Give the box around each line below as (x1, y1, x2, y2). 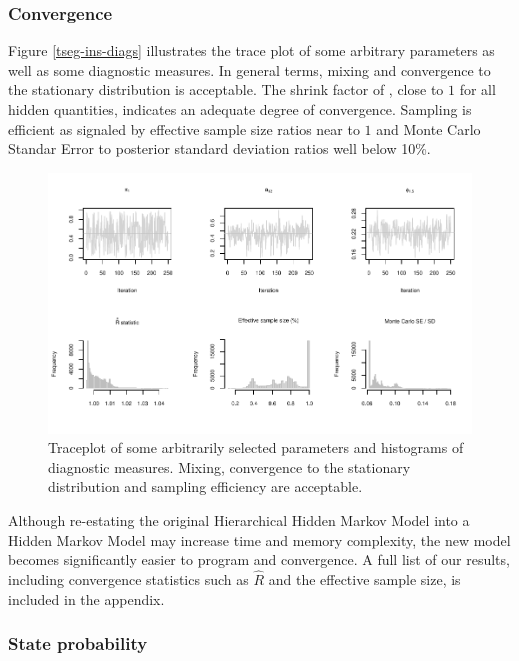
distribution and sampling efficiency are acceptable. (48, 476, 363, 497)
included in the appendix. (8, 588, 165, 609)
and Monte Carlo (376, 118, 481, 139)
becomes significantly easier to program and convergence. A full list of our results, (8, 549, 510, 570)
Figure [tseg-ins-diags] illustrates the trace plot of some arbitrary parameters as (8, 40, 495, 61)
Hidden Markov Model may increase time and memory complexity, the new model (8, 529, 511, 550)
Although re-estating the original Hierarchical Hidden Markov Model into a (8, 510, 470, 531)
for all (459, 79, 496, 100)
